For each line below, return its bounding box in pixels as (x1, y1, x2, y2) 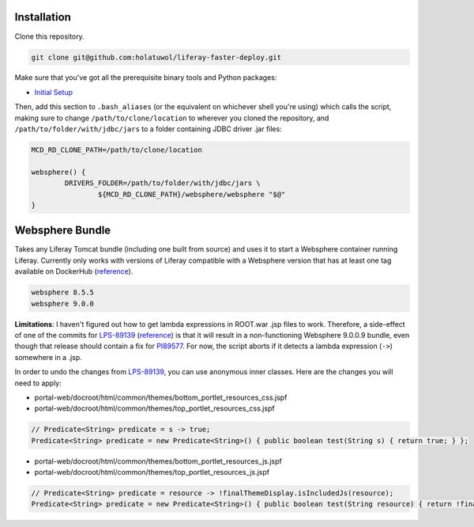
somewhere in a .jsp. (14, 352, 82, 362)
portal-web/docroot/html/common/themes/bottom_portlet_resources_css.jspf (34, 392, 288, 402)
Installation (14, 10, 71, 24)
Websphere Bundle (14, 224, 111, 237)
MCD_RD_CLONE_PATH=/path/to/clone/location (31, 146, 203, 154)
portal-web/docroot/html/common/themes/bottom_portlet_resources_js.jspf (34, 456, 282, 466)
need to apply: (14, 378, 62, 388)
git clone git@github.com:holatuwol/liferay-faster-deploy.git (31, 52, 282, 62)
